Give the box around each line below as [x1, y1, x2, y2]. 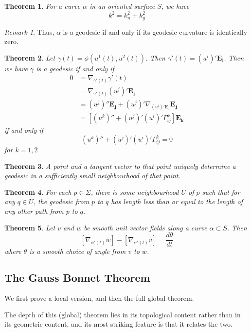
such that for [202, 187, 240, 197]
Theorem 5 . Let [4, 222, 55, 232]
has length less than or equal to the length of [111, 196, 243, 207]
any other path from [4, 206, 64, 216]
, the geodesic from [33, 196, 90, 207]
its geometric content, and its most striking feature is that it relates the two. [4, 319, 233, 329]
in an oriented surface [90, 1, 155, 11]
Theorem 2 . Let [4, 52, 55, 62]
